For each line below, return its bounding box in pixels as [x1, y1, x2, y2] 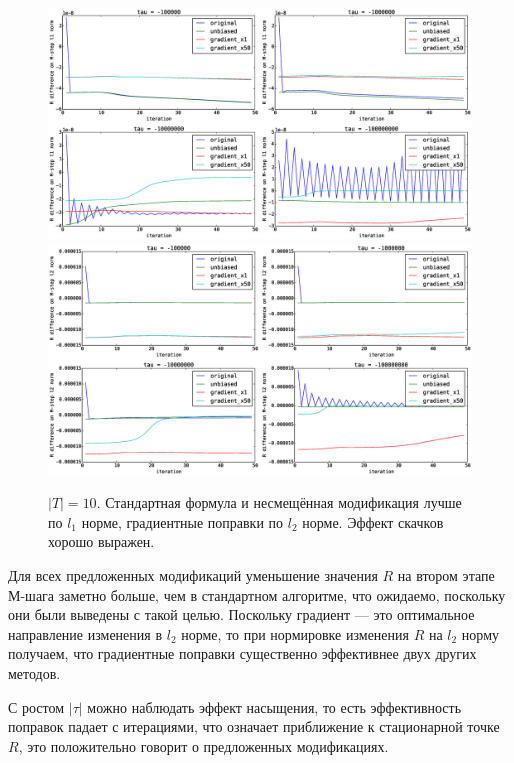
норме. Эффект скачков [302, 511, 444, 532]
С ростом [8, 696, 65, 717]
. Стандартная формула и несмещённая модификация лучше [96, 492, 462, 513]
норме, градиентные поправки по [81, 511, 284, 532]
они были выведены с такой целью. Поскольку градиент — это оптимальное [8, 604, 475, 625]
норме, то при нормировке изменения [181, 623, 409, 644]
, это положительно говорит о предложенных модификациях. [18, 735, 389, 756]
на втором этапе [397, 565, 495, 586]
